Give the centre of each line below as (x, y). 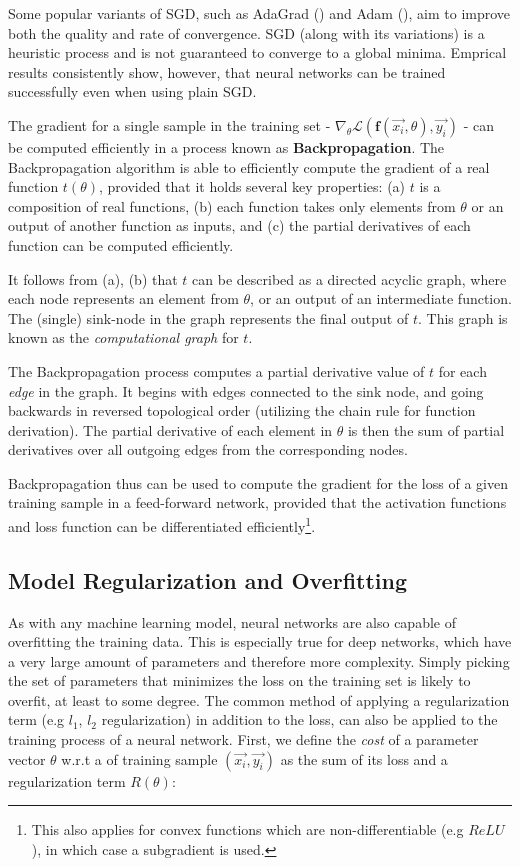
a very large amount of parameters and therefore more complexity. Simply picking (259, 660)
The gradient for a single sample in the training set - (169, 124)
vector (27, 758)
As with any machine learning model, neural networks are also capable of (232, 621)
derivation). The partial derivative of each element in (170, 429)
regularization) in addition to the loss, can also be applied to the (299, 719)
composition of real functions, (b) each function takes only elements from (232, 205)
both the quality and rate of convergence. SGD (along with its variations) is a (246, 32)
